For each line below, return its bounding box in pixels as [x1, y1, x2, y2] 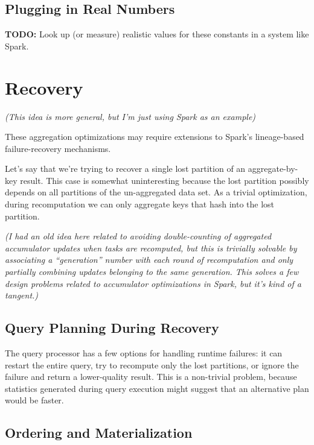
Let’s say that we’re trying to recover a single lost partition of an [5, 162, 246, 175]
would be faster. [5, 394, 64, 406]
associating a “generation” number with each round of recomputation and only [5, 253, 293, 266]
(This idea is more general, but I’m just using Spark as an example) [5, 110, 256, 122]
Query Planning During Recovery [5, 318, 219, 337]
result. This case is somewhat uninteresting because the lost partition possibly [20, 174, 309, 186]
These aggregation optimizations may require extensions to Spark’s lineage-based [5, 130, 304, 143]
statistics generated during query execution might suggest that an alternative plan [5, 382, 309, 394]
